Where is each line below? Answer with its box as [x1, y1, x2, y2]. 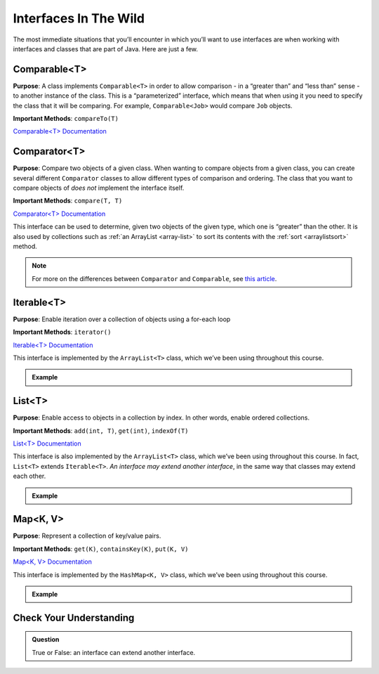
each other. [13, 472, 46, 481]
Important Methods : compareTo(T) [13, 115, 119, 123]
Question [32, 635, 60, 644]
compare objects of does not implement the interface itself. [13, 183, 185, 193]
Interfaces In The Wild [13, 11, 145, 26]
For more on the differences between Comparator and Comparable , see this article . [32, 274, 277, 283]
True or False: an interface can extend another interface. [32, 648, 196, 656]
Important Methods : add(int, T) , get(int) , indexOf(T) [13, 426, 189, 435]
